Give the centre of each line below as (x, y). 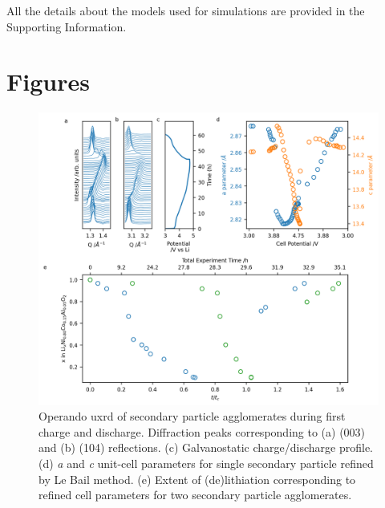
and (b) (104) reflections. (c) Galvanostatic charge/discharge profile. (206, 447)
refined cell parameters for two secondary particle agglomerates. (195, 495)
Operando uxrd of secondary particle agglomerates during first (192, 416)
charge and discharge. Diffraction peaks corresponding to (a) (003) (202, 431)
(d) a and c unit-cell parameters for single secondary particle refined (206, 463)
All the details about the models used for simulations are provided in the (186, 10)
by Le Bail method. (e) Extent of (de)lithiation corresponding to (197, 479)
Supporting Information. (67, 26)
